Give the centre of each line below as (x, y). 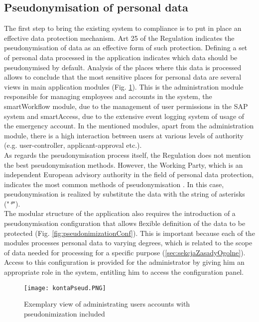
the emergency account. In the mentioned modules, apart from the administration (129, 126)
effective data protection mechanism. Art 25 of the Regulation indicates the (119, 38)
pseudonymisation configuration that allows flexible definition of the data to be (125, 223)
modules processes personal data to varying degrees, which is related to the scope (128, 243)
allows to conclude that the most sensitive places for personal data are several (123, 77)
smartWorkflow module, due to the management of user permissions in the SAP (126, 106)
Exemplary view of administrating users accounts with (107, 304)
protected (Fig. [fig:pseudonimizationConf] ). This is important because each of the (129, 233)
